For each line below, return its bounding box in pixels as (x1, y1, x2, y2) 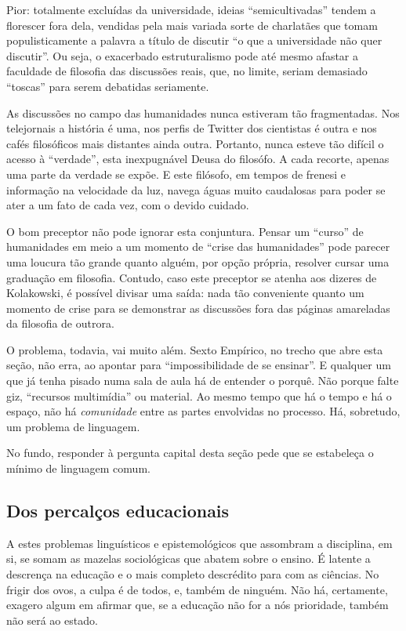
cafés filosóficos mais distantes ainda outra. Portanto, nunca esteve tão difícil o (6, 135, 384, 151)
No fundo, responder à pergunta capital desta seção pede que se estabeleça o (6, 444, 374, 461)
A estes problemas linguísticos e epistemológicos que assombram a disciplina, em (6, 535, 393, 551)
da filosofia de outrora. (6, 315, 114, 332)
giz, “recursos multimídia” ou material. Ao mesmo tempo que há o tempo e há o (6, 387, 392, 404)
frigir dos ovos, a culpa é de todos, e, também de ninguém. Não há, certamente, (6, 581, 388, 597)
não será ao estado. (6, 611, 98, 628)
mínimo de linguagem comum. (6, 460, 150, 477)
